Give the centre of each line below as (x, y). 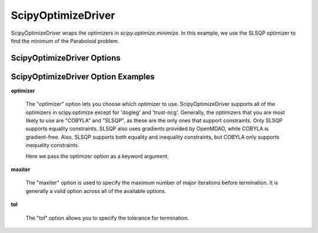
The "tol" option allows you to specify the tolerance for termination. (107, 218)
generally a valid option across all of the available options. (96, 191)
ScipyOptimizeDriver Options (66, 58)
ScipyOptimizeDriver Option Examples (83, 76)
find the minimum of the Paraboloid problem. (65, 41)
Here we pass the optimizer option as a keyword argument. (97, 156)
